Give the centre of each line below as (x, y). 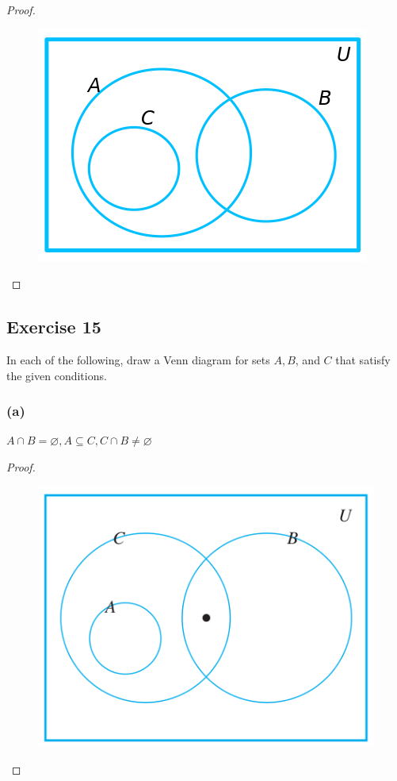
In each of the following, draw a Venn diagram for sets (138, 359)
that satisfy (363, 359)
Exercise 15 (54, 327)
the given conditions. (57, 375)
